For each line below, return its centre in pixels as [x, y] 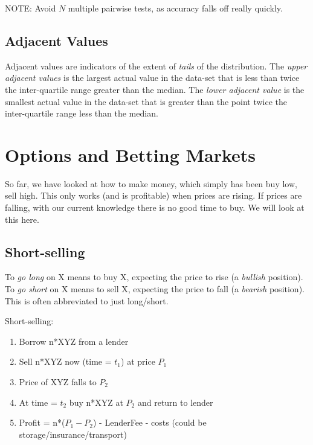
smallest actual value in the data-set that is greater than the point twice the [146, 101]
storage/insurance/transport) [73, 434]
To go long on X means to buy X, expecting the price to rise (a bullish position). [154, 277]
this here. [22, 219]
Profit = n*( [42, 422]
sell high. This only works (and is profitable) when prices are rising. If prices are [153, 195]
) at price [138, 361]
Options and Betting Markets [131, 154]
